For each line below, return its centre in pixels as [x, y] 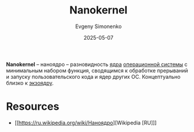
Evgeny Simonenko [98, 26]
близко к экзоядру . [30, 83]
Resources [33, 107]
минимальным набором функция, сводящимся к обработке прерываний [97, 70]
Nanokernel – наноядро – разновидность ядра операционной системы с [97, 64]
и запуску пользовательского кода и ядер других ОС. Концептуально [93, 77]
